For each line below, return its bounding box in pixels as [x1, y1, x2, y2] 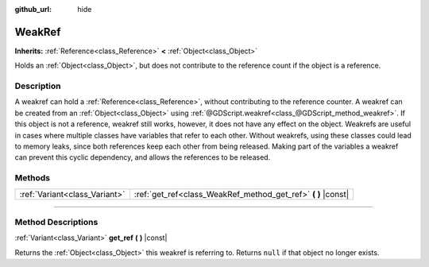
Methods [14, 172, 51, 184]
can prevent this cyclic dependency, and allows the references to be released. [14, 153, 271, 162]
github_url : [14, 5, 52, 14]
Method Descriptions [14, 216, 99, 227]
